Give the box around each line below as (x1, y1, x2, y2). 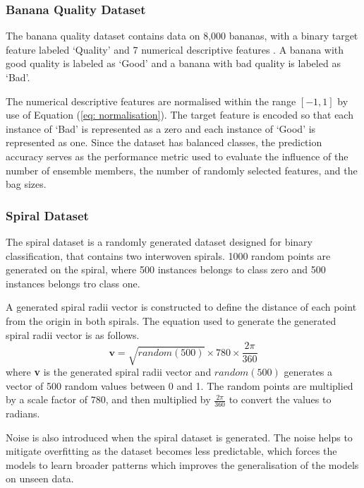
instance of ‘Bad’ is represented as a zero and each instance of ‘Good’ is (6, 121, 316, 136)
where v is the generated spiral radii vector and (6, 364, 212, 379)
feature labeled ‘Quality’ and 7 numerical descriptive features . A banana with (6, 42, 344, 56)
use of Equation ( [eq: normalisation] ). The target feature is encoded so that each (6, 107, 353, 122)
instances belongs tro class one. (6, 275, 140, 290)
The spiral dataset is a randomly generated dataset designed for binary (6, 234, 313, 249)
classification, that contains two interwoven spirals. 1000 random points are (6, 248, 331, 263)
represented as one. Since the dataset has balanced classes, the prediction (6, 135, 322, 150)
